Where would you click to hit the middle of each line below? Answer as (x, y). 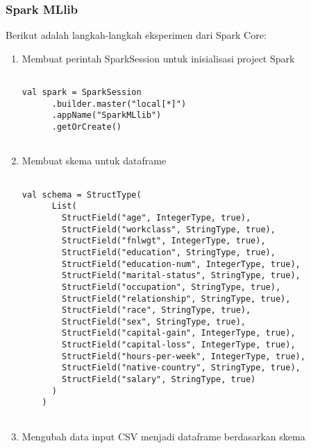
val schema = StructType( (82, 195)
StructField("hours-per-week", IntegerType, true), (184, 356)
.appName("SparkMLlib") (107, 115)
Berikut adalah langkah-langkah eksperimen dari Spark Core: (136, 35)
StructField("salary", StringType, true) (159, 380)
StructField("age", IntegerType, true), (157, 217)
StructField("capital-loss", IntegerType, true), (179, 345)
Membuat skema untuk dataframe (94, 161)
